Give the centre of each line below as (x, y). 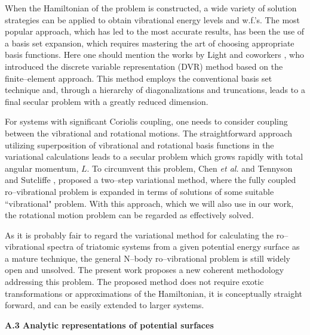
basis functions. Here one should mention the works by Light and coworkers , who (154, 55)
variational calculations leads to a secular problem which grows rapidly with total (154, 156)
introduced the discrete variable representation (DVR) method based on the (144, 66)
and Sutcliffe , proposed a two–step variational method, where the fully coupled (151, 180)
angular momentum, (42, 168)
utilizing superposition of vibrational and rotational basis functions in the (139, 145)
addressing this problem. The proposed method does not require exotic (134, 282)
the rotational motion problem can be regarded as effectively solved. (129, 215)
